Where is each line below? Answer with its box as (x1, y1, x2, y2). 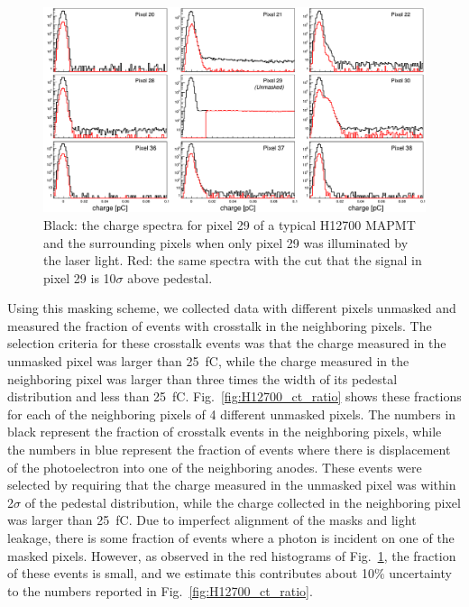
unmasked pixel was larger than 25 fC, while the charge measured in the (7, 352, 409, 371)
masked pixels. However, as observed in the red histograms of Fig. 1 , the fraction (7, 546, 456, 565)
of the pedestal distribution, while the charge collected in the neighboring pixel (24, 492, 461, 511)
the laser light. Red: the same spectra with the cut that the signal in (43, 251, 422, 270)
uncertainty (389, 564, 452, 583)
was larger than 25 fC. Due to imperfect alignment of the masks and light (7, 510, 417, 529)
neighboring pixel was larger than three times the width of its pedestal (7, 369, 398, 388)
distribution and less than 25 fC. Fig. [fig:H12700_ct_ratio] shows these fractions (7, 387, 462, 406)
